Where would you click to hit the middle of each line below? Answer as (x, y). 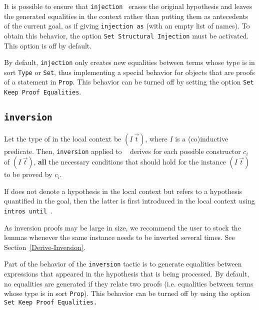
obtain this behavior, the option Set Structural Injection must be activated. (126, 35)
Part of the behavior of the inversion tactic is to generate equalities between (123, 264)
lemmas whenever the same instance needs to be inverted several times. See (119, 237)
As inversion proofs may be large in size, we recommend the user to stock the (122, 227)
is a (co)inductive (202, 138)
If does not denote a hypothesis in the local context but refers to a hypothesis (123, 191)
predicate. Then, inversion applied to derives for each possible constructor (122, 151)
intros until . (28, 210)
